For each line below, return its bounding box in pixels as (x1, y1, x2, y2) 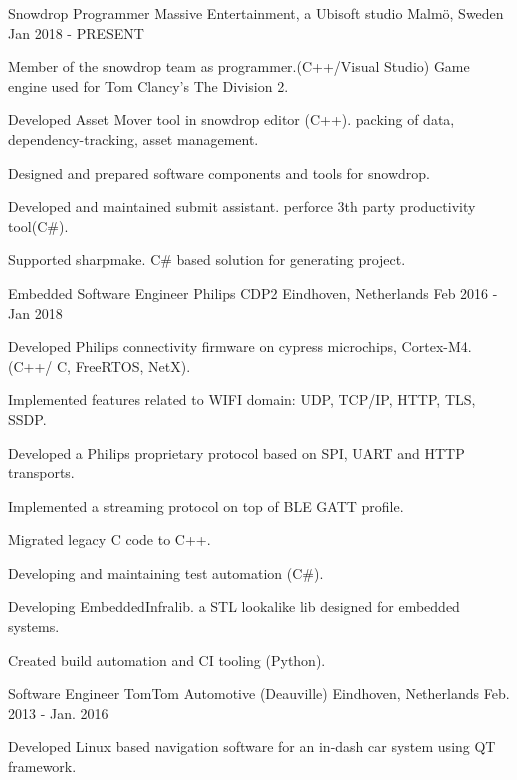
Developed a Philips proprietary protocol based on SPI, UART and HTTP (8, 442, 465, 463)
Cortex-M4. (401, 336, 472, 357)
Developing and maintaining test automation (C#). (8, 562, 324, 583)
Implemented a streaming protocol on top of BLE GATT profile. (8, 495, 404, 516)
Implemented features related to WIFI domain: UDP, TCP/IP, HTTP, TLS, (8, 389, 476, 410)
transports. (8, 462, 75, 483)
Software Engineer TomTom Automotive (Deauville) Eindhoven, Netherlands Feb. (8, 683, 510, 704)
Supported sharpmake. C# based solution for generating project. (8, 249, 406, 270)
